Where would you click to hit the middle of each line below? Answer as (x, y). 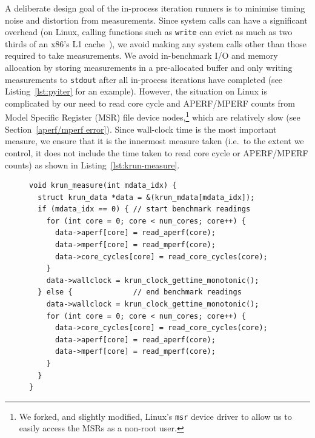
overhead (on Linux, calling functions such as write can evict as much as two (149, 32)
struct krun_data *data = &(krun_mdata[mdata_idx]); (146, 197)
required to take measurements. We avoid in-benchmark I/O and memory (141, 55)
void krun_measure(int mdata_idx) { (103, 186)
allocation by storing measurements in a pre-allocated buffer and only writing (149, 68)
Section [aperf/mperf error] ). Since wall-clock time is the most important (141, 129)
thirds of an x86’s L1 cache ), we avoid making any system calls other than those (156, 43)
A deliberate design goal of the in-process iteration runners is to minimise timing (155, 8)
